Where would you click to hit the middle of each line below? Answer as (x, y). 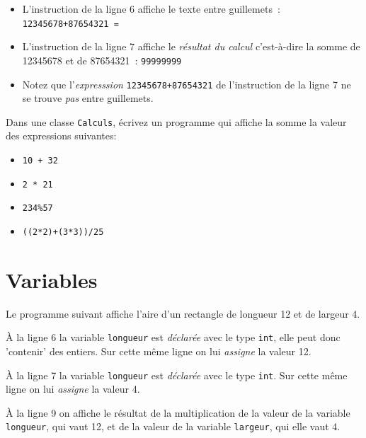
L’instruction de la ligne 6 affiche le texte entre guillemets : (151, 8)
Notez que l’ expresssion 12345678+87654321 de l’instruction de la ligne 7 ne (187, 84)
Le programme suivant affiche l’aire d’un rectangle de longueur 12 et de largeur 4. (183, 313)
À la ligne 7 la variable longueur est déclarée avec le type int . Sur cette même (177, 375)
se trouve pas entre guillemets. (88, 98)
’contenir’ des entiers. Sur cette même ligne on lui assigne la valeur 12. (159, 351)
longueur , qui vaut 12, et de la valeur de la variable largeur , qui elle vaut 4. (173, 426)
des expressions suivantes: (61, 136)
